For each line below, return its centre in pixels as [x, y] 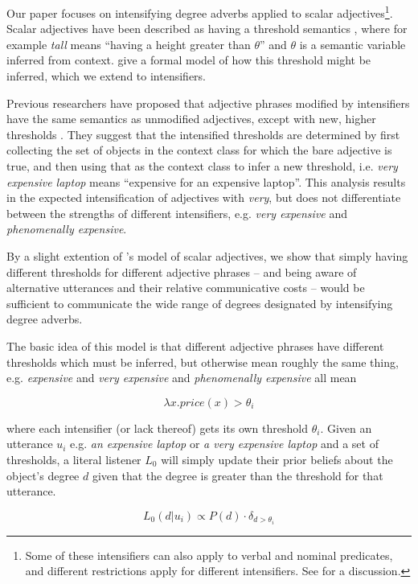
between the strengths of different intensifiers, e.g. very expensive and [177, 213]
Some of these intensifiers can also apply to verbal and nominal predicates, [209, 555]
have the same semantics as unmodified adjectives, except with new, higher [191, 119]
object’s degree [43, 475]
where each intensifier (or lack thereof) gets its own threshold [157, 428]
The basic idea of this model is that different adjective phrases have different [195, 345]
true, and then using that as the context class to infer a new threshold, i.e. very [202, 166]
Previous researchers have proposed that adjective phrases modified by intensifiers [208, 103]
